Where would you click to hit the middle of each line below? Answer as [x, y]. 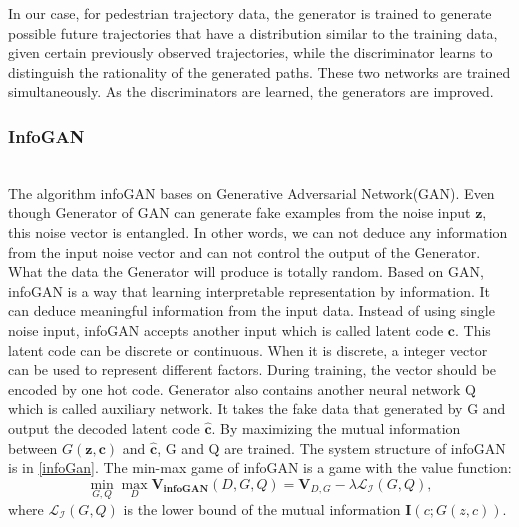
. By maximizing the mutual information [336, 427]
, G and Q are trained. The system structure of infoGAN [331, 447]
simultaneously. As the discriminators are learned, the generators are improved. [251, 91]
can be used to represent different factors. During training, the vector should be [252, 369]
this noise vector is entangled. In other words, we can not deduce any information [258, 231]
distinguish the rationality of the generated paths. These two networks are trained [259, 71]
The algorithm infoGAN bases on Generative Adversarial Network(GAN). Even [251, 192]
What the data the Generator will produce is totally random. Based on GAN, [246, 271]
